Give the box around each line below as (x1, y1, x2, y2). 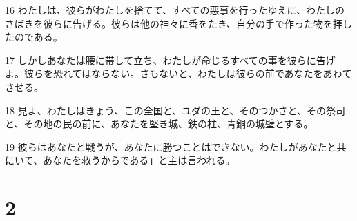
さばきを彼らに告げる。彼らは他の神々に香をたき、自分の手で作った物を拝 (5, 16, 343, 30)
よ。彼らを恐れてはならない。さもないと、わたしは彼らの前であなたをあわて (5, 66, 352, 81)
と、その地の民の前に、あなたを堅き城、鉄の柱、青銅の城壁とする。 (5, 116, 313, 131)
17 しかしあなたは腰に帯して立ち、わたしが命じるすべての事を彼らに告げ (5, 52, 336, 67)
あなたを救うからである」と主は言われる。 (42, 153, 235, 167)
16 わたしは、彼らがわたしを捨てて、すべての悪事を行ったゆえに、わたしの (5, 3, 345, 17)
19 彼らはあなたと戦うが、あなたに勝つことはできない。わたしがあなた (5, 139, 327, 154)
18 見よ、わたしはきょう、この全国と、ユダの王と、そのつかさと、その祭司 (5, 103, 345, 117)
